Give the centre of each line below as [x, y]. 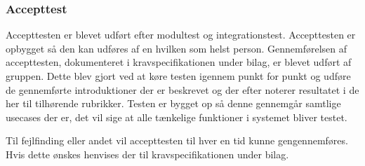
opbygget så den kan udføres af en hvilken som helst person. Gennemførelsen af [177, 48]
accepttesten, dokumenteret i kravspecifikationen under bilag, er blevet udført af [179, 62]
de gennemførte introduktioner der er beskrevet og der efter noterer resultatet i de [182, 89]
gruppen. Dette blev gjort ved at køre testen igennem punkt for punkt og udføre [178, 76]
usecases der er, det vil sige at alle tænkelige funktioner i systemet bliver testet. [177, 117]
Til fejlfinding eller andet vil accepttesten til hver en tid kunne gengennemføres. [177, 140]
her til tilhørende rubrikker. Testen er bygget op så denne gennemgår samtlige [173, 103]
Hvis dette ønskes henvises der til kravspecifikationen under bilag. [147, 154]
